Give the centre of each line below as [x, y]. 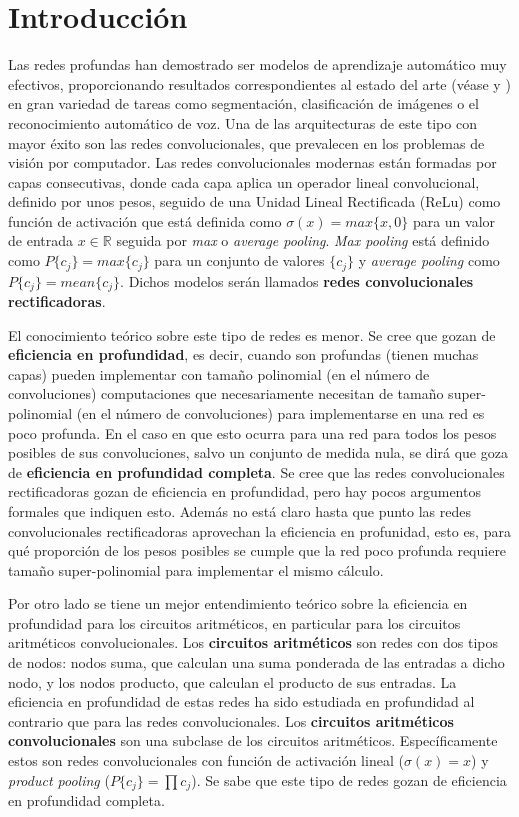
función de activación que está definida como [145, 220]
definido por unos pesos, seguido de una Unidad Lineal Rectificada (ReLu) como [254, 201]
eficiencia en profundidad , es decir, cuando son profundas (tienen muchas [243, 354]
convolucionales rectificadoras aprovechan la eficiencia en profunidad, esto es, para [259, 530]
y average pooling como [429, 260]
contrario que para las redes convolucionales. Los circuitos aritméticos [231, 720]
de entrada [40, 240]
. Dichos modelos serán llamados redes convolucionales [297, 280]
